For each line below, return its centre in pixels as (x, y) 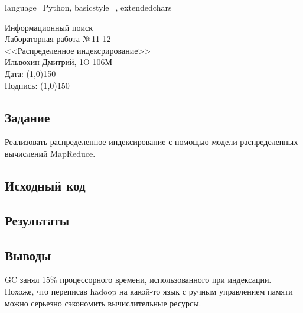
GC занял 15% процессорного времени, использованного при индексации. (138, 280)
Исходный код (45, 185)
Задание (27, 117)
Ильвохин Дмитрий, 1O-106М (59, 62)
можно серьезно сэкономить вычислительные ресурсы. (103, 303)
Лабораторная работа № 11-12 (58, 39)
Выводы (28, 255)
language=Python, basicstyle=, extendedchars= (92, 7)
